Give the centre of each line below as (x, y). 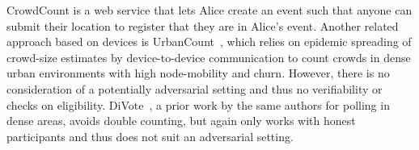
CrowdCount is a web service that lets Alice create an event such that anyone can (209, 10)
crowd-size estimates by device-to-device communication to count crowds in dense (209, 57)
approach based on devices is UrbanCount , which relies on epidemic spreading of (209, 42)
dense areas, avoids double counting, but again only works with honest (181, 121)
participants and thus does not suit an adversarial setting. (150, 136)
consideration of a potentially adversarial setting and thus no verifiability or (195, 88)
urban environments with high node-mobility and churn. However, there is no (198, 73)
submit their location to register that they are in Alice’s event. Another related (203, 25)
